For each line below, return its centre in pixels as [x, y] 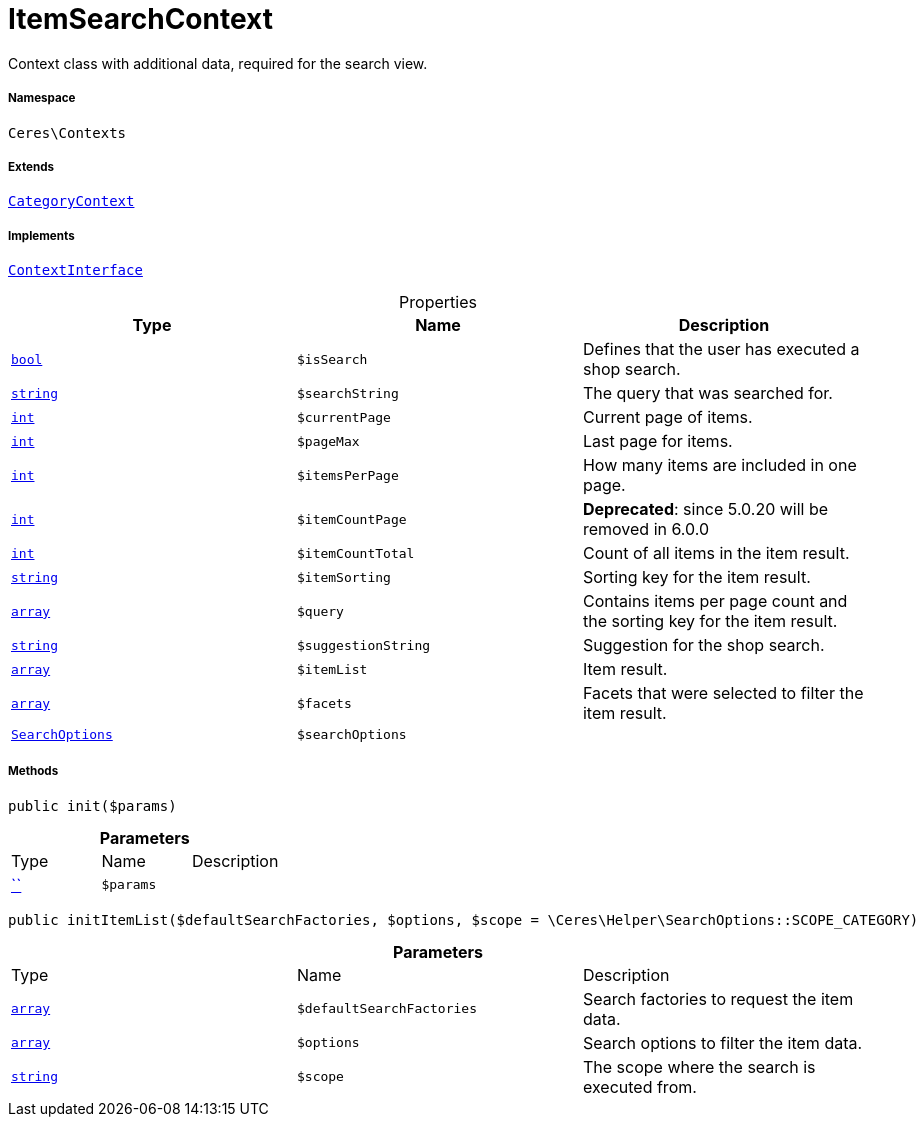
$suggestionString [363, 645]
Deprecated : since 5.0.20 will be [705, 509]
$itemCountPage [351, 519]
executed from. [639, 1086]
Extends [31, 166]
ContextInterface [75, 270]
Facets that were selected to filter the [723, 693]
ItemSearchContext [140, 19]
